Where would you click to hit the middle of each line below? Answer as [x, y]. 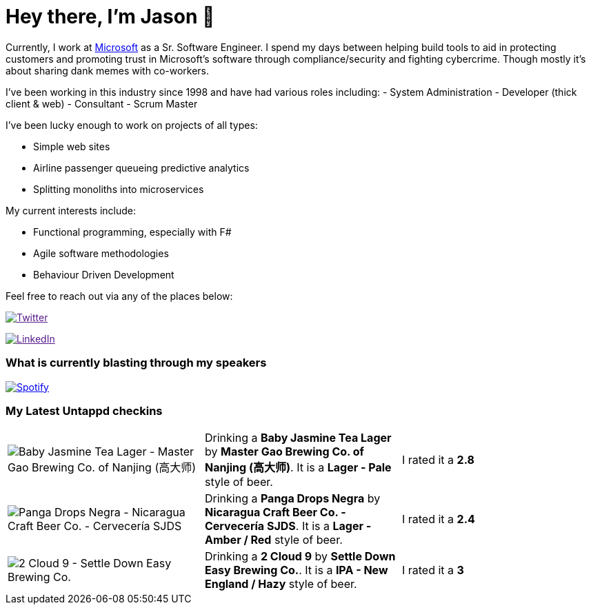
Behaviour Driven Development [104, 274]
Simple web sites [72, 146]
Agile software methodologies [101, 253]
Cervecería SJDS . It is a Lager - [288, 526]
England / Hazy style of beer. [281, 584]
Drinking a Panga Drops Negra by [292, 499]
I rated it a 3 [433, 570]
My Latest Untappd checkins [84, 410]
